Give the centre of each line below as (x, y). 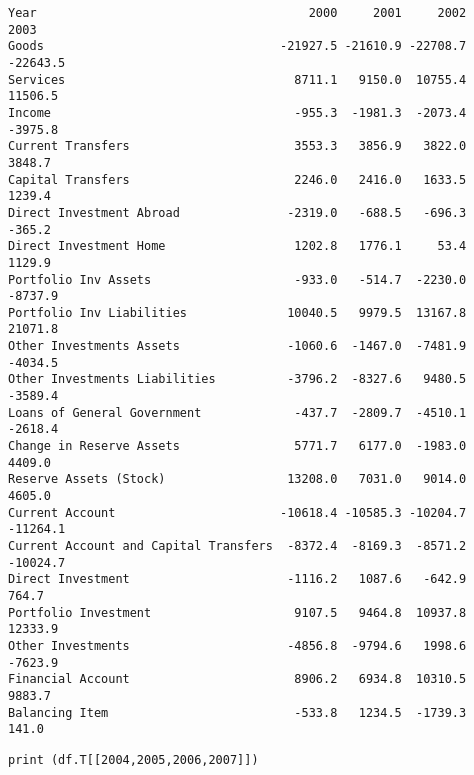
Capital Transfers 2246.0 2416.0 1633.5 (237, 179)
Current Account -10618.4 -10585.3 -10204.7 (237, 512)
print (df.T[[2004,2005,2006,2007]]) (133, 759)
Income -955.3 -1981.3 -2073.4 (237, 112)
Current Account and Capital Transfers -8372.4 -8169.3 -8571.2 (237, 546)
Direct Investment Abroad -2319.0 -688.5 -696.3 (237, 212)
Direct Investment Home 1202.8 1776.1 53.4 (237, 246)
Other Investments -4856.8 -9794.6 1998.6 (237, 645)
